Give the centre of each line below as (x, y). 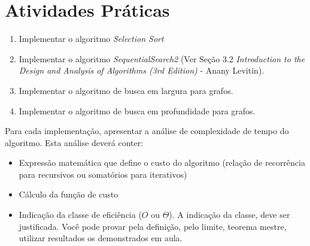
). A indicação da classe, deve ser (230, 215)
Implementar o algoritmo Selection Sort (91, 39)
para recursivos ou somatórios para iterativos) (103, 174)
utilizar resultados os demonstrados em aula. (101, 238)
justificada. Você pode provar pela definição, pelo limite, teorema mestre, (153, 226)
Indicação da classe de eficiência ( (80, 215)
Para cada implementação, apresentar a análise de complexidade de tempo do (147, 131)
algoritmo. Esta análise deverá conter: (74, 142)
